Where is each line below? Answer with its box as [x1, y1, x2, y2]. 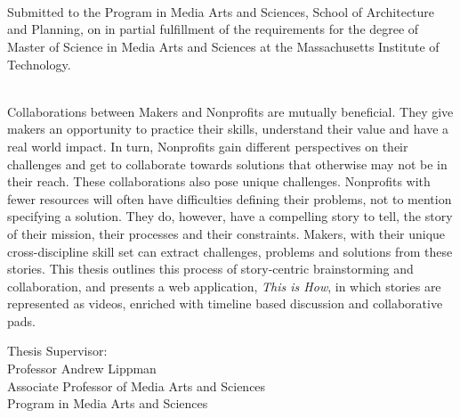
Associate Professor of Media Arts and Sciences [7, 376, 266, 395]
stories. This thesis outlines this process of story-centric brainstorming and [7, 259, 414, 278]
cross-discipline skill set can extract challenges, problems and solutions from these [7, 242, 453, 260]
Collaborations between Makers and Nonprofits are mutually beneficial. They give [7, 102, 454, 120]
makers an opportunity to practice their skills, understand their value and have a [7, 119, 449, 138]
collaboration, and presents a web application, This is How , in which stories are [7, 276, 441, 295]
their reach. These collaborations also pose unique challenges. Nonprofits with [7, 172, 431, 191]
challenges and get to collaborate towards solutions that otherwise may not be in [7, 154, 448, 173]
